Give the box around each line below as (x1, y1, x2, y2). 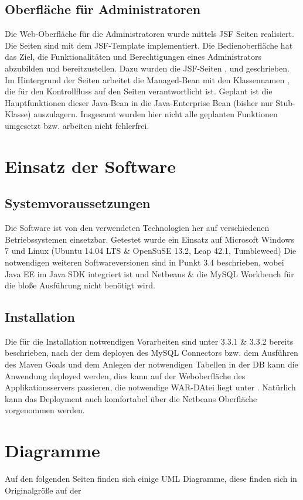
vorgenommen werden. (5, 404, 85, 416)
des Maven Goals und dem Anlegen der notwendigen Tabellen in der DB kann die (5, 358, 298, 370)
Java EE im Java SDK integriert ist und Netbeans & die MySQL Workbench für (5, 267, 294, 280)
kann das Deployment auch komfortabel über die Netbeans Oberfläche (5, 392, 257, 404)
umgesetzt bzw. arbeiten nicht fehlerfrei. (5, 119, 149, 131)
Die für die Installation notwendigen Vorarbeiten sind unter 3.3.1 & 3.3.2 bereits (5, 335, 294, 347)
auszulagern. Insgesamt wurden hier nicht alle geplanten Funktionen (33, 108, 278, 120)
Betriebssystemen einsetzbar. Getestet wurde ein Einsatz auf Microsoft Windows (5, 233, 294, 245)
